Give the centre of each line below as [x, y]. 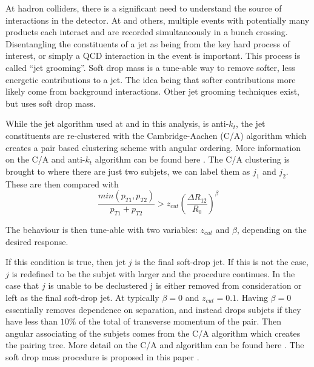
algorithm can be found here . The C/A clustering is [192, 159]
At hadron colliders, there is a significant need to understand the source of [144, 8]
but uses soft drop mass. [51, 103]
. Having [252, 297]
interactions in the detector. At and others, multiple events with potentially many [158, 20]
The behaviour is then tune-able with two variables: [102, 229]
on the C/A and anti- [45, 159]
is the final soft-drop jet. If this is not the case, [222, 262]
